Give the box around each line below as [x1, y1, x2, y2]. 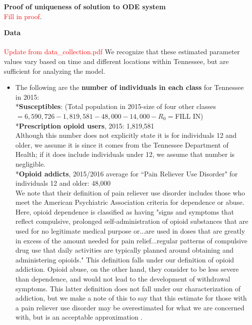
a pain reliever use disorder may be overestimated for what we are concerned [15, 302, 245, 312]
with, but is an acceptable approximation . [15, 312, 143, 322]
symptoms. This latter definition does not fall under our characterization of [15, 283, 241, 293]
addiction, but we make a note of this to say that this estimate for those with [15, 293, 247, 303]
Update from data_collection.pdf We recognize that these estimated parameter [4, 46, 240, 57]
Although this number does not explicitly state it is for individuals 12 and [15, 130, 237, 140]
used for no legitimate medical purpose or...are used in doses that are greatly [15, 226, 245, 236]
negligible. [15, 158, 46, 169]
